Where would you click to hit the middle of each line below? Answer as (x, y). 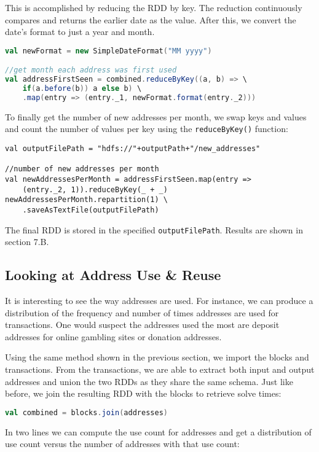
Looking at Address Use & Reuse (113, 275)
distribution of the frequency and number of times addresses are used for (142, 312)
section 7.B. (27, 242)
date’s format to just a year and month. (80, 32)
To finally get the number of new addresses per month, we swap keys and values (156, 116)
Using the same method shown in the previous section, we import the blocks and (157, 357)
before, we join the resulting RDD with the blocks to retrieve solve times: (143, 393)
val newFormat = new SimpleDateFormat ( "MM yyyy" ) (108, 51)
